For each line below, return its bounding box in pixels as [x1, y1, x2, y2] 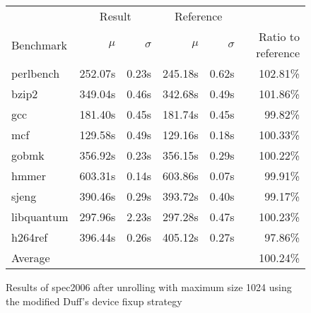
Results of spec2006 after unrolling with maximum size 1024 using [6, 280, 292, 294]
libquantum [11, 208, 69, 225]
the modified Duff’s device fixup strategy [6, 293, 182, 308]
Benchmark [11, 36, 67, 53]
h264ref [11, 229, 48, 245]
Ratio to [258, 28, 300, 45]
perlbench [11, 65, 60, 81]
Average [11, 249, 50, 266]
